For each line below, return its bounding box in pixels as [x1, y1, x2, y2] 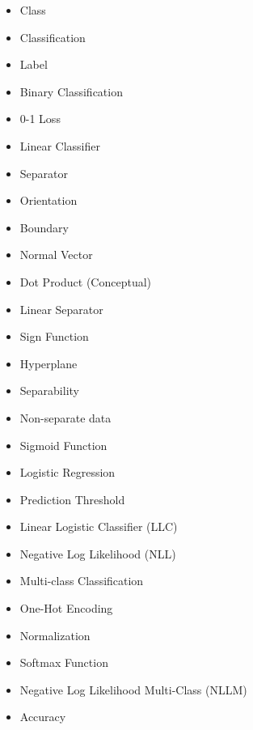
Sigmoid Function [19, 436, 108, 453]
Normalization [19, 626, 91, 643]
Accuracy [19, 708, 66, 725]
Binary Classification [19, 83, 123, 100]
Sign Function [19, 328, 89, 345]
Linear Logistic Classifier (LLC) [19, 518, 178, 535]
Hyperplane [19, 354, 78, 371]
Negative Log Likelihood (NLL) [19, 545, 176, 562]
